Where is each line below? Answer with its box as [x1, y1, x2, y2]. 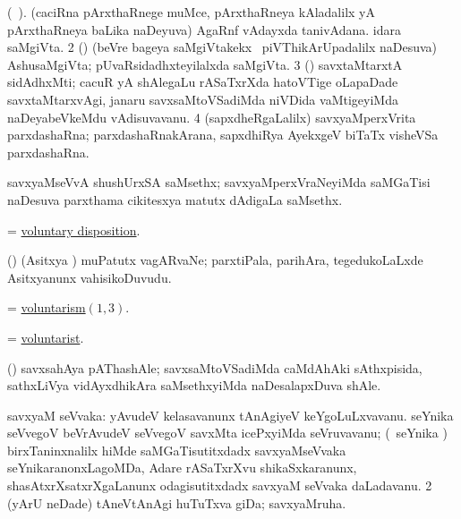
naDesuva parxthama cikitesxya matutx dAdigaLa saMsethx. [7, 190, 343, 208]
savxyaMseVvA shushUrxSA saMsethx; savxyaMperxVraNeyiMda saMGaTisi [7, 173, 431, 191]
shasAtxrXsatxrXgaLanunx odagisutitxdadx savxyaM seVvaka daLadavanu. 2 [7, 476, 432, 495]
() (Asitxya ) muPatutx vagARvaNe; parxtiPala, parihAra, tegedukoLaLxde [7, 251, 423, 269]
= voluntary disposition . [7, 220, 141, 239]
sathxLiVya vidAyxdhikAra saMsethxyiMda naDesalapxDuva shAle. [7, 376, 381, 395]
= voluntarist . [7, 328, 84, 346]
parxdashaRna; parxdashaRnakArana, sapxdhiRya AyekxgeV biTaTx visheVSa [7, 125, 439, 144]
